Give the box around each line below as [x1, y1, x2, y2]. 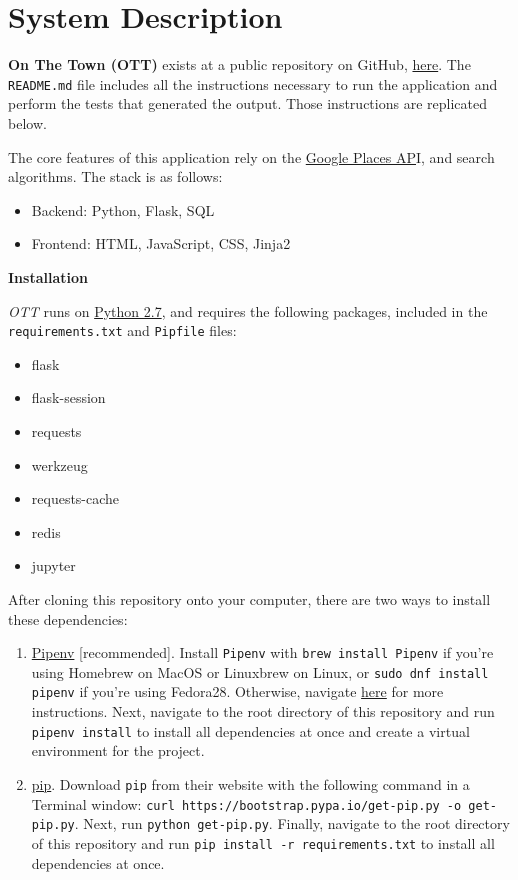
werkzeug [31, 454, 88, 475]
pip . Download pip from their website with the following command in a [31, 773, 470, 794]
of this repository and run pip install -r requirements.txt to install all [31, 832, 495, 853]
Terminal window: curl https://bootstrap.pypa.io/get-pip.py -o [31, 793, 462, 814]
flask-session [31, 387, 106, 408]
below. [8, 112, 47, 133]
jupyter [31, 555, 76, 576]
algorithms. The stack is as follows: [8, 166, 223, 187]
